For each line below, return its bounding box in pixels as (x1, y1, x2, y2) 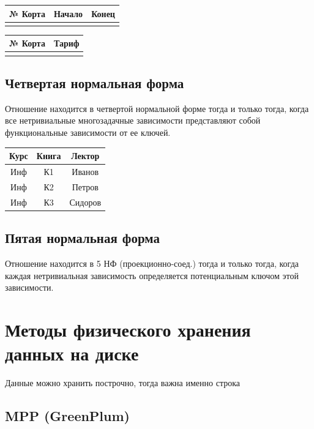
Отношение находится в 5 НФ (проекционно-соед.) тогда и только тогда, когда (5, 257, 299, 269)
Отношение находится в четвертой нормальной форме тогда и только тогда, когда (5, 102, 309, 114)
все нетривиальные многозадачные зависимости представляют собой (5, 114, 261, 127)
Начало (53, 7, 83, 20)
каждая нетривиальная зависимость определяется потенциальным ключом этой (5, 269, 299, 282)
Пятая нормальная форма (5, 228, 160, 247)
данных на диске (5, 341, 139, 366)
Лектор (71, 149, 100, 162)
